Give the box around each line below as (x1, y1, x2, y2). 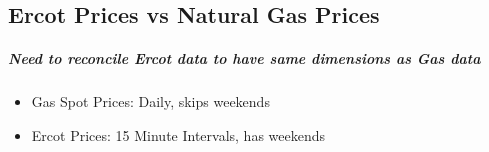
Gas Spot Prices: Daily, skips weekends (31, 90, 270, 111)
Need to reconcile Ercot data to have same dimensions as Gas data (8, 47, 481, 68)
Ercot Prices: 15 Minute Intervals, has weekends (31, 124, 326, 145)
